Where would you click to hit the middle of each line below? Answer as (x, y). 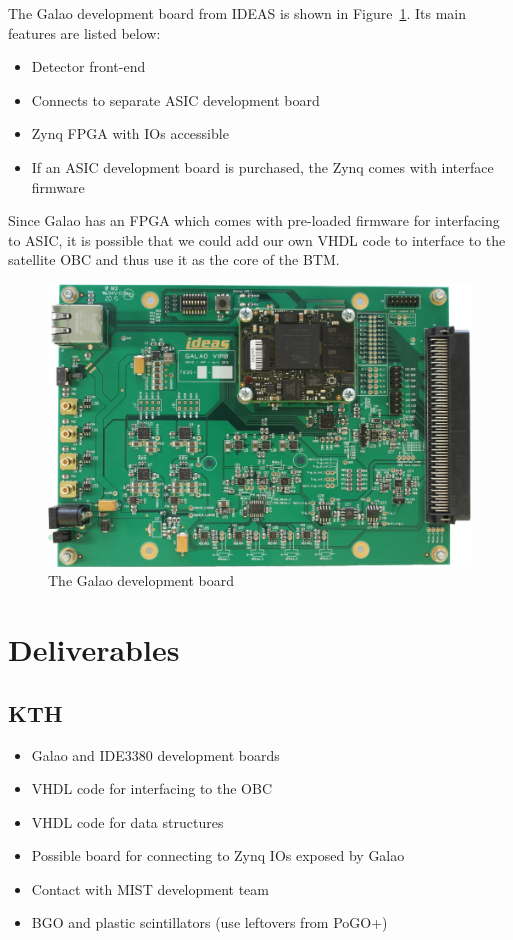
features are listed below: (84, 32)
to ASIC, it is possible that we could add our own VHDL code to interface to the (257, 239)
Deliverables (94, 649)
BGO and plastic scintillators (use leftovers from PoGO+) (209, 922)
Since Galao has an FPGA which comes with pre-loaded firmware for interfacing (254, 220)
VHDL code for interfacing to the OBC (152, 788)
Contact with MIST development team (150, 888)
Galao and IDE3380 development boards (155, 754)
